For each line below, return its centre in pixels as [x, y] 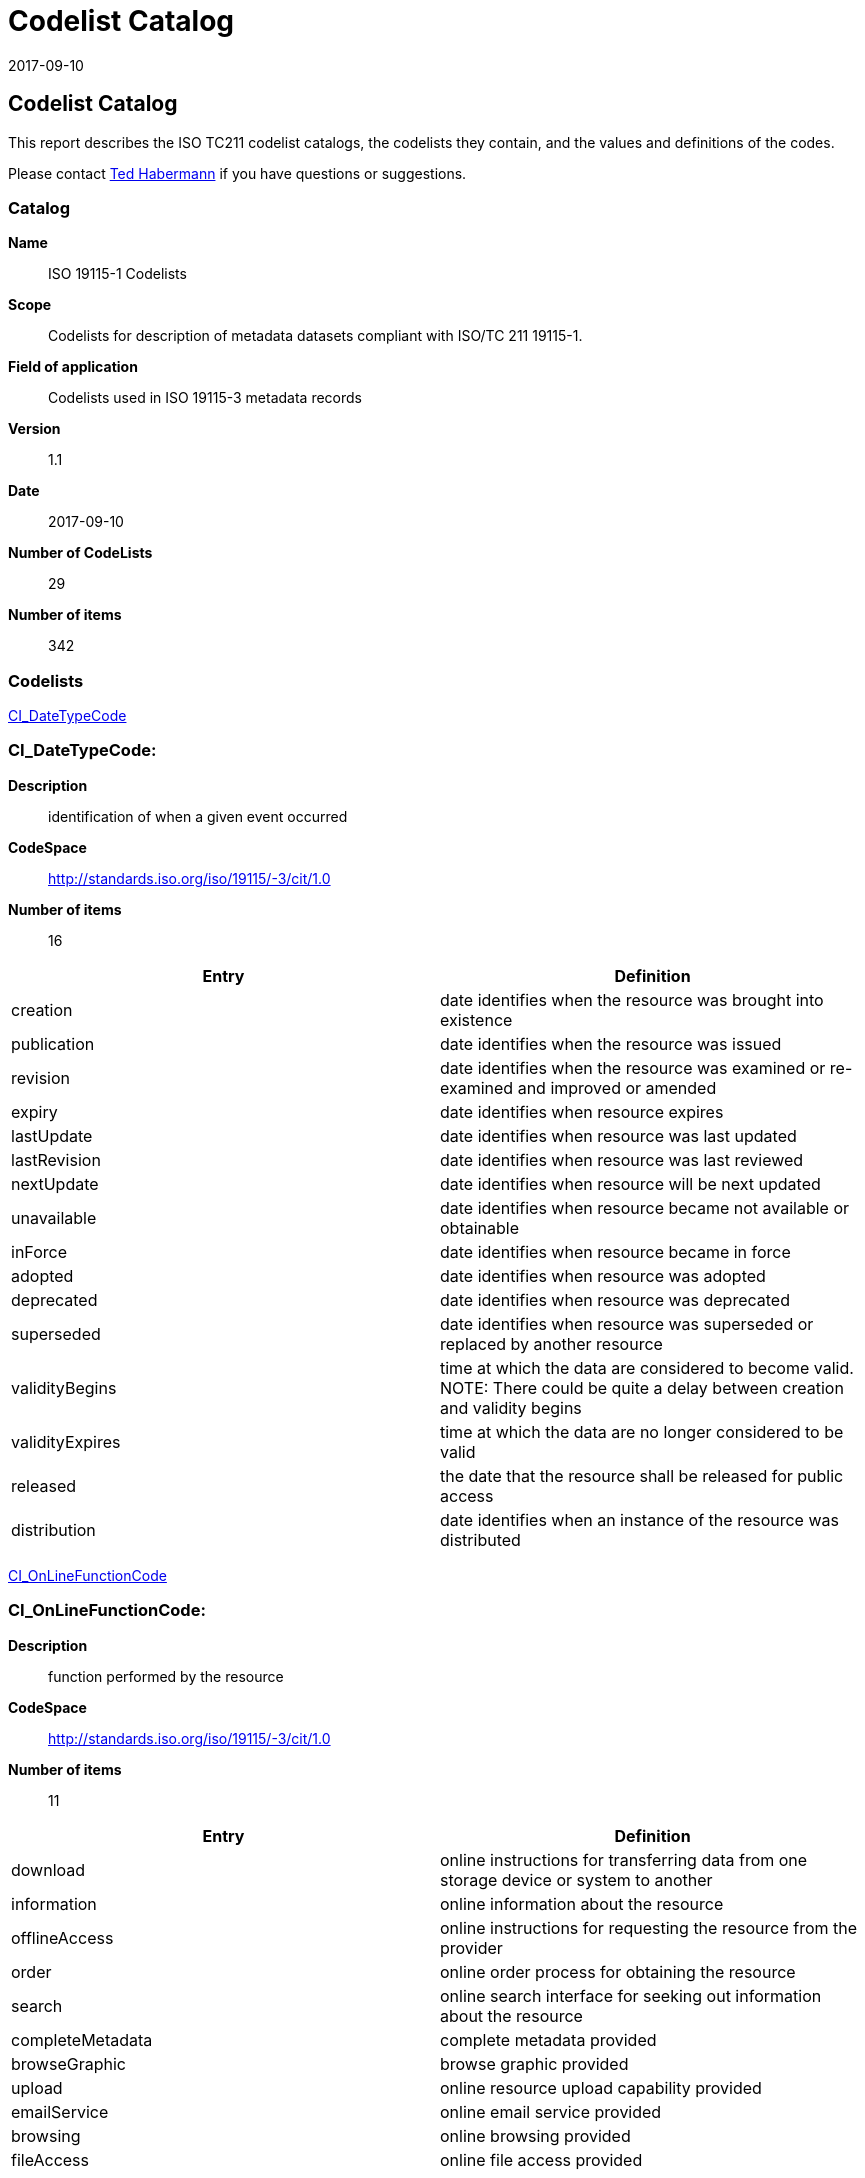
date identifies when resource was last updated [618, 1135]
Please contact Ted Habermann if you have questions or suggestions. [237, 173]
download [48, 1869]
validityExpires [66, 1441]
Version [34, 429]
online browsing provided [535, 2135]
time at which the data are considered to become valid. [647, 1367]
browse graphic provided [534, 2063]
